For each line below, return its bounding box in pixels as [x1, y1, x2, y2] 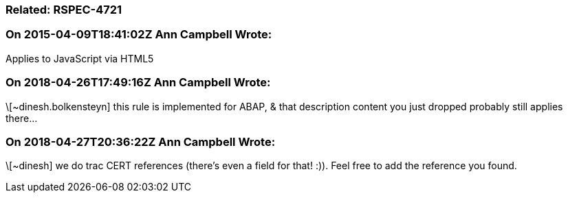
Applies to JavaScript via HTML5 [6, 52, 154, 64]
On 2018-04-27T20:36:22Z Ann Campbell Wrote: [6, 134, 276, 149]
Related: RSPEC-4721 [6, 3, 122, 16]
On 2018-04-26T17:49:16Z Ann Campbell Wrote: [6, 75, 271, 90]
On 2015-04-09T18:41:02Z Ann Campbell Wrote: [6, 27, 272, 42]
